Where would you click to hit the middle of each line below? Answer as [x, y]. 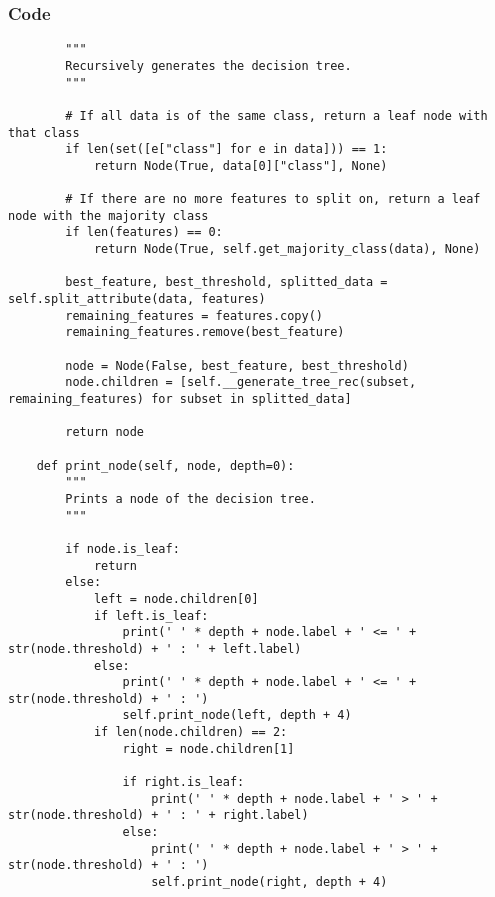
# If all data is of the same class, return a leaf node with [276, 115]
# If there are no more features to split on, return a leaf [273, 199]
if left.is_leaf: [151, 615]
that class [44, 132]
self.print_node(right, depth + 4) [269, 882]
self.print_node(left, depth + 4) [237, 715]
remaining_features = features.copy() [194, 315]
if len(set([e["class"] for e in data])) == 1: [226, 149]
